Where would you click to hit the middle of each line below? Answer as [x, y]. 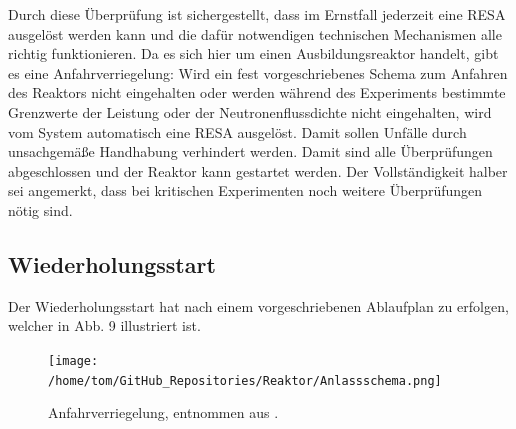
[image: [73, 360]
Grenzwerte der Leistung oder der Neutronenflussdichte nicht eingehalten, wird [250, 111]
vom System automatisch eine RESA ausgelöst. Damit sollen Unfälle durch [237, 131]
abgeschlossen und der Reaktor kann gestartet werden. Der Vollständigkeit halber [258, 170]
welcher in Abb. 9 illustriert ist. [104, 325]
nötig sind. [40, 209]
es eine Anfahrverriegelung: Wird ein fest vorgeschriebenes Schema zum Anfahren [258, 72]
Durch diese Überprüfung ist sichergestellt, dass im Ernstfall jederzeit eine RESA [257, 14]
